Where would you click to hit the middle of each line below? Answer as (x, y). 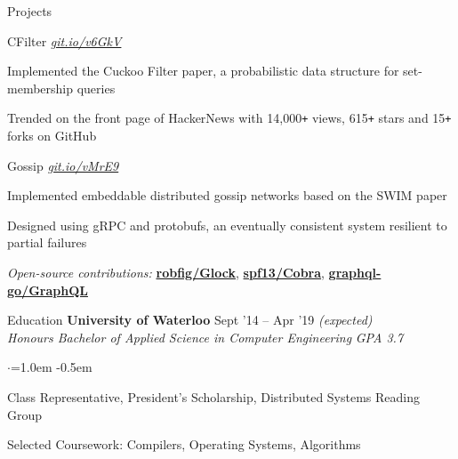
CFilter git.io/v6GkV (64, 40)
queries (96, 88)
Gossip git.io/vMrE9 (63, 165)
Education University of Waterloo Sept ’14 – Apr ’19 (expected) (190, 320)
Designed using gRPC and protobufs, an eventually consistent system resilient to (227, 225)
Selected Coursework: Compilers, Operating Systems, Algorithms (184, 444)
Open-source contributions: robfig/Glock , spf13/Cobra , (166, 272)
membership (40, 88)
